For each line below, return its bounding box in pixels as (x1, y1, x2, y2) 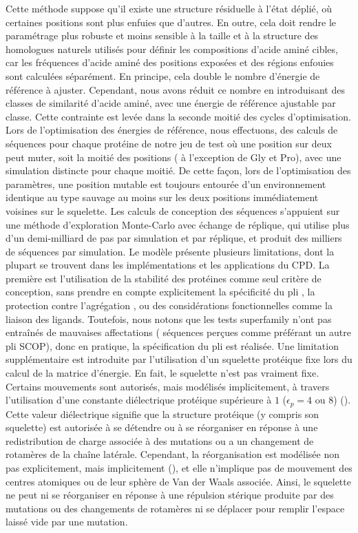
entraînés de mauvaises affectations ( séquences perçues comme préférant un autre (6, 325, 351, 339)
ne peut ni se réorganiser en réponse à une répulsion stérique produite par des (6, 488, 334, 502)
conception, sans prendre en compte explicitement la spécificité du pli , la (6, 284, 315, 299)
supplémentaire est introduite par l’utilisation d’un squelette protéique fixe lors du (6, 352, 352, 366)
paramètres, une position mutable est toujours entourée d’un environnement (6, 176, 326, 191)
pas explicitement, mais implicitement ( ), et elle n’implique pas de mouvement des (6, 461, 352, 475)
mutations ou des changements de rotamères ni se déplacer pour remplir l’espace (6, 501, 345, 515)
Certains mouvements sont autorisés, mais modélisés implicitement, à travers (6, 379, 330, 393)
